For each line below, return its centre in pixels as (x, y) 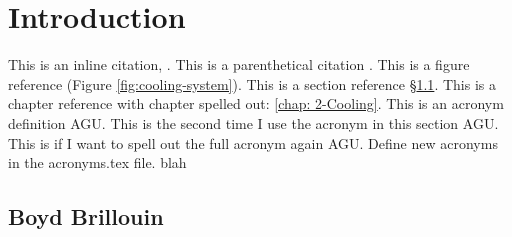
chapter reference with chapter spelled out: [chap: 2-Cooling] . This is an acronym (256, 103)
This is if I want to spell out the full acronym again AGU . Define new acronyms (253, 142)
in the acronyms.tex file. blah (97, 162)
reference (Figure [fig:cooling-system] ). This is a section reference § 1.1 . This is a (252, 83)
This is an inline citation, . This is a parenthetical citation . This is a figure (239, 64)
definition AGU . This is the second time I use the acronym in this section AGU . (253, 122)
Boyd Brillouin (86, 216)
